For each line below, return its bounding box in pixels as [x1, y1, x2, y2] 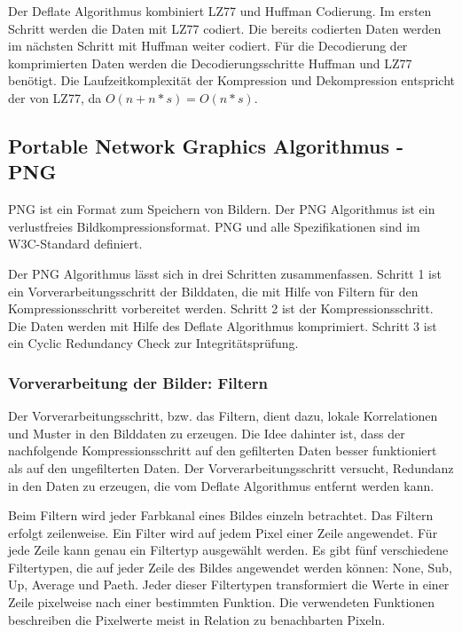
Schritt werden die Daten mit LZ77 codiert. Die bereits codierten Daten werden [8, 19, 442, 37]
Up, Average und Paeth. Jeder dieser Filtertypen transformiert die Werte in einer [8, 575, 450, 594]
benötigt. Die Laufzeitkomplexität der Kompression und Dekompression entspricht [8, 71, 455, 90]
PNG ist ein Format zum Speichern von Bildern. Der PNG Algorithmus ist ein [8, 200, 435, 218]
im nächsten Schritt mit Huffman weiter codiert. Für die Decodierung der [8, 36, 408, 55]
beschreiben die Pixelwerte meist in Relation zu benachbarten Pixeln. [8, 610, 386, 628]
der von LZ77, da [8, 88, 102, 107]
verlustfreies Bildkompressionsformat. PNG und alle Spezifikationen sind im [8, 217, 420, 235]
